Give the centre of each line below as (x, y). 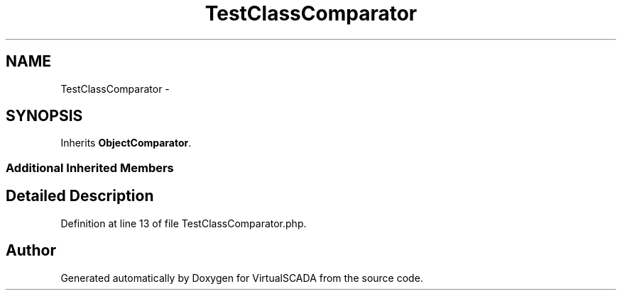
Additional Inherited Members (90, 167)
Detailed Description (80, 196)
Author (31, 251)
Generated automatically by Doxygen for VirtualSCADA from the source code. (242, 278)
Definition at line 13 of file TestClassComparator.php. (184, 223)
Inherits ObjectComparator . (126, 143)
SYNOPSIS (44, 116)
